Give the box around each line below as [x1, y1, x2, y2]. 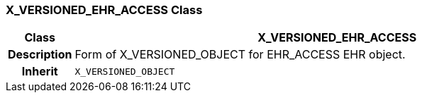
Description [8, 47, 72, 62]
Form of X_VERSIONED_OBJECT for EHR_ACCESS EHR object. [74, 47, 406, 62]
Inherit [21, 64, 58, 79]
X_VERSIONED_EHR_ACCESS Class [6, 3, 203, 17]
